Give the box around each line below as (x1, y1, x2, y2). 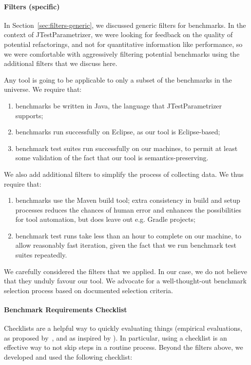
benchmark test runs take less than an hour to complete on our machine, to (15, 230, 242, 240)
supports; (15, 110, 43, 120)
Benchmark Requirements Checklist (4, 304, 127, 315)
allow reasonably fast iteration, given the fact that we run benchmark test (15, 240, 236, 250)
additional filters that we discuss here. (4, 58, 117, 68)
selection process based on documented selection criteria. (4, 285, 173, 295)
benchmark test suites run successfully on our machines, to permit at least (15, 143, 238, 153)
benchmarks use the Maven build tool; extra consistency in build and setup (15, 195, 240, 205)
